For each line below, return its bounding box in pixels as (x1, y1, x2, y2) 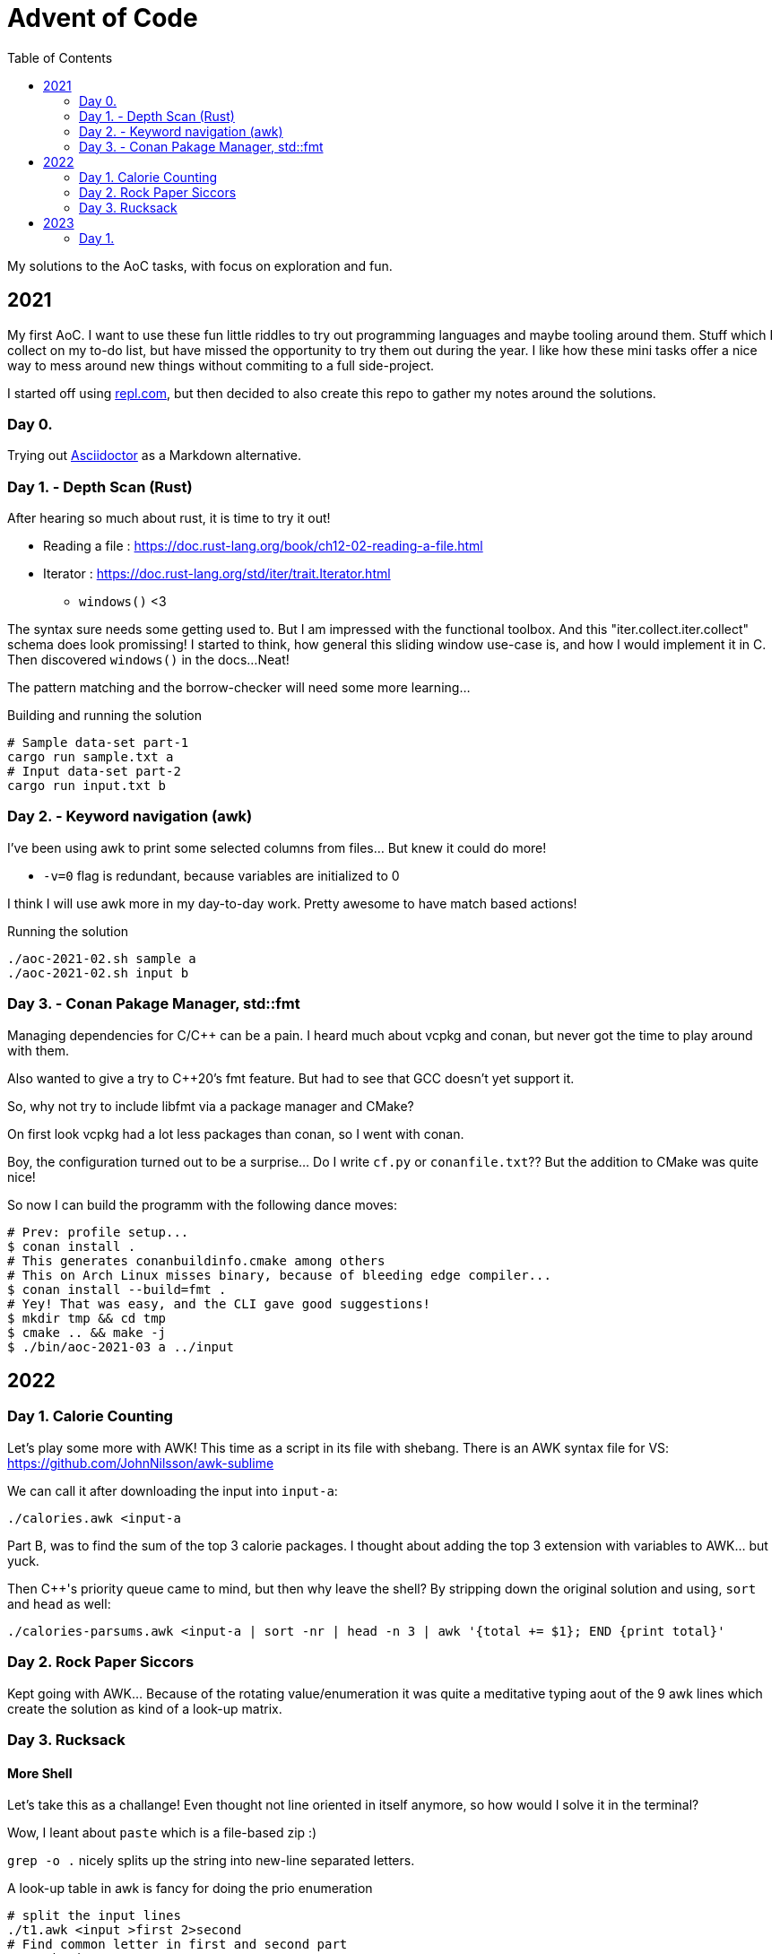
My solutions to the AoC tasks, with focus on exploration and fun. (7, 257, 393, 274)
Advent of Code (7, 3, 198, 33)
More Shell (7, 1765, 73, 1781)
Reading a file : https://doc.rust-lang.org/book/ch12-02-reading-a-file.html (43, 538, 483, 554)
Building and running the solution (7, 708, 202, 724)
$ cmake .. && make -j (7, 1324, 167, 1340)
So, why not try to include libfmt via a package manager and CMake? (7, 1098, 414, 1114)
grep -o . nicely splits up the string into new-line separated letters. (7, 1853, 415, 1869)
